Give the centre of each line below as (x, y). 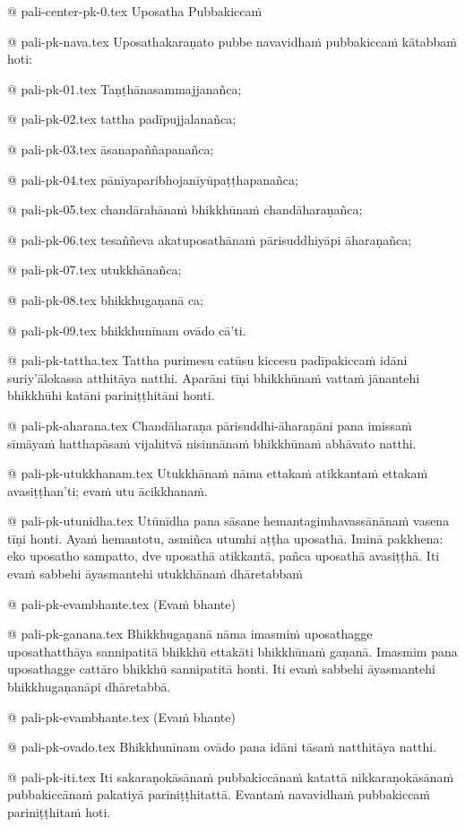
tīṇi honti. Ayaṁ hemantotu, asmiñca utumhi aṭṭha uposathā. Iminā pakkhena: (225, 538)
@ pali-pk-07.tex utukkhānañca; (95, 270)
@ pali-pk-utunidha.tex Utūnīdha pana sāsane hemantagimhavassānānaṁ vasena (228, 521)
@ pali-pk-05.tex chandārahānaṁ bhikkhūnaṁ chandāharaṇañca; (185, 209)
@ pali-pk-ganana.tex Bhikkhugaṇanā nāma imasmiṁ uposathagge (190, 634)
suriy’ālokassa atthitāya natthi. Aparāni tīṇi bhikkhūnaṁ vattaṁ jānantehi (214, 377)
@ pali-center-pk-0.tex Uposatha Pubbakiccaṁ (135, 11)
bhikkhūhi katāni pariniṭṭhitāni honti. (111, 395)
